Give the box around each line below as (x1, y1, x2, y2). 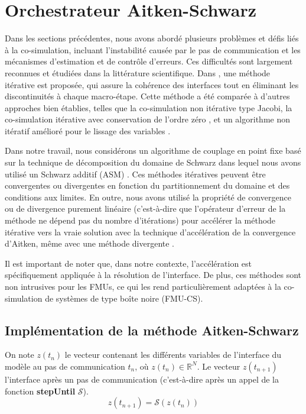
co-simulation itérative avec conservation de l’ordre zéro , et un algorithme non (5, 113, 290, 125)
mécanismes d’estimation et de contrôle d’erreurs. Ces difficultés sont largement (5, 55, 293, 67)
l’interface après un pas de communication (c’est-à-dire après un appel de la (5, 373, 279, 385)
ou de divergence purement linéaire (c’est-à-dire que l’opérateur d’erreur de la (5, 202, 286, 215)
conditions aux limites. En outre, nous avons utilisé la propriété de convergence (5, 190, 291, 203)
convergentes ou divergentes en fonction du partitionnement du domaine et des (5, 179, 290, 192)
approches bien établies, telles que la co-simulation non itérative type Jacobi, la (5, 101, 292, 114)
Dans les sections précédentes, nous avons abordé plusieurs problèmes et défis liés (5, 32, 299, 44)
